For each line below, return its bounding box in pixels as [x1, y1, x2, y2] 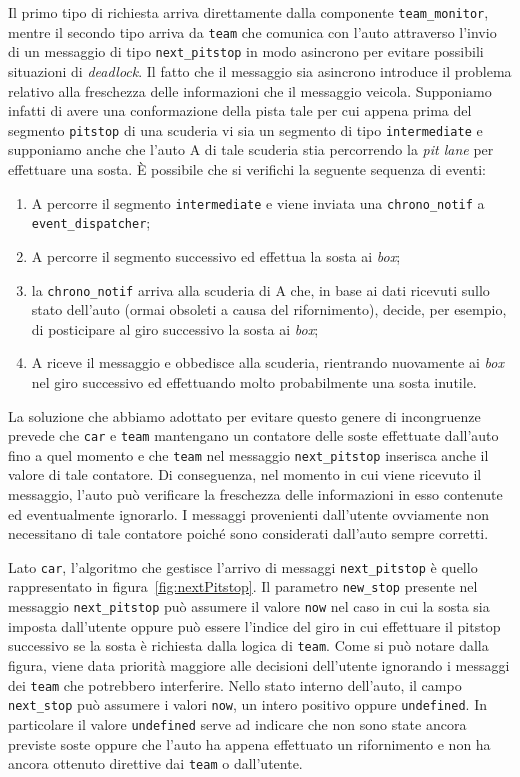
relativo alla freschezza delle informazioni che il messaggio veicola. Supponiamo [8, 80, 492, 101]
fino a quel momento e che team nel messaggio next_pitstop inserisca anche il [8, 444, 489, 465]
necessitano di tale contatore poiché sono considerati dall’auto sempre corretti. [8, 523, 489, 544]
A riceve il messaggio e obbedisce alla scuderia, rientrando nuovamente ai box [31, 352, 504, 373]
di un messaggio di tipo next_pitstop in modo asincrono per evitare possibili [8, 41, 484, 62]
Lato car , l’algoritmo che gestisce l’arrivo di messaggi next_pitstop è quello [8, 556, 478, 577]
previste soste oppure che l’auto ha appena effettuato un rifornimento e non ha [8, 733, 491, 754]
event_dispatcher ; [31, 212, 151, 233]
